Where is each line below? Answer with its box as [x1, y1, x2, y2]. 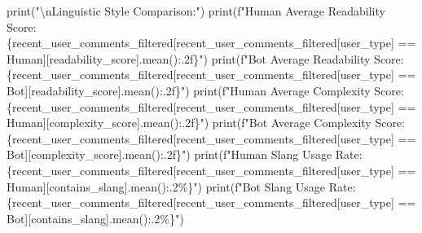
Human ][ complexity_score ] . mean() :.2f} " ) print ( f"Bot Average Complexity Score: [7, 114, 405, 131]
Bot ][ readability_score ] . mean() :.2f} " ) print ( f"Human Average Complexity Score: [7, 81, 404, 99]
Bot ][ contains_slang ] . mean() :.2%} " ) [7, 209, 184, 226]
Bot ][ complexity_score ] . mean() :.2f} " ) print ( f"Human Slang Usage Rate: [7, 146, 363, 163]
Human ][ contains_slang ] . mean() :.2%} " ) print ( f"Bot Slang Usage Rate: [7, 178, 356, 195]
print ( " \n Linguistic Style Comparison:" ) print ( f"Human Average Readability [7, 2, 385, 19]
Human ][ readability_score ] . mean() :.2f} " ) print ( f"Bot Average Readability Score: [7, 50, 404, 67]
